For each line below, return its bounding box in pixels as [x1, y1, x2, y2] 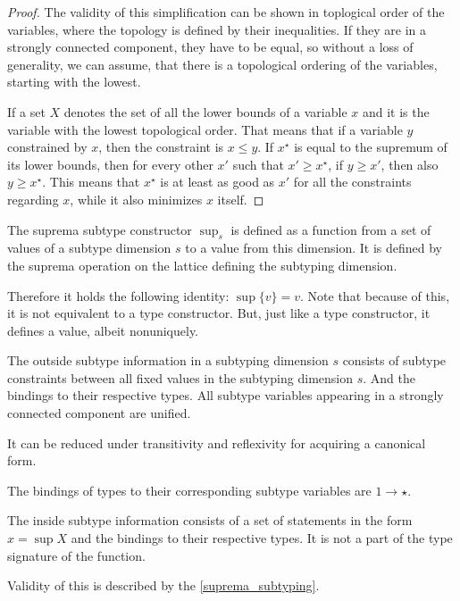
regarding [7, 189, 59, 208]
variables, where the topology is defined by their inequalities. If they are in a [7, 20, 427, 38]
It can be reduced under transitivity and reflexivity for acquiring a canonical [7, 433, 426, 452]
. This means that [42, 172, 140, 191]
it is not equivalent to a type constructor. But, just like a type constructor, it [7, 304, 431, 322]
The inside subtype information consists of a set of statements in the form [7, 511, 413, 530]
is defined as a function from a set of [230, 220, 431, 238]
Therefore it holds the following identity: [7, 286, 230, 305]
